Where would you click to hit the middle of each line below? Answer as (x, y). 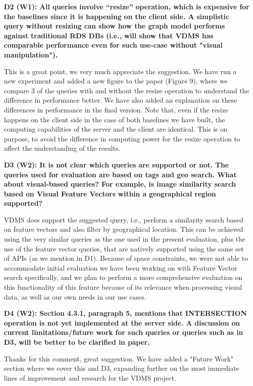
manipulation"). (31, 54)
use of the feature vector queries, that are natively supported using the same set (124, 248)
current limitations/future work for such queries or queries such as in (124, 332)
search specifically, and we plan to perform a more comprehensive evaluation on (123, 277)
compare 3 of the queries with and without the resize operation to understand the (126, 90)
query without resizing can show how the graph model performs (115, 26)
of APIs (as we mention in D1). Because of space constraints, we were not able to (126, 258)
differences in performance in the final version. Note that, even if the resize (116, 109)
